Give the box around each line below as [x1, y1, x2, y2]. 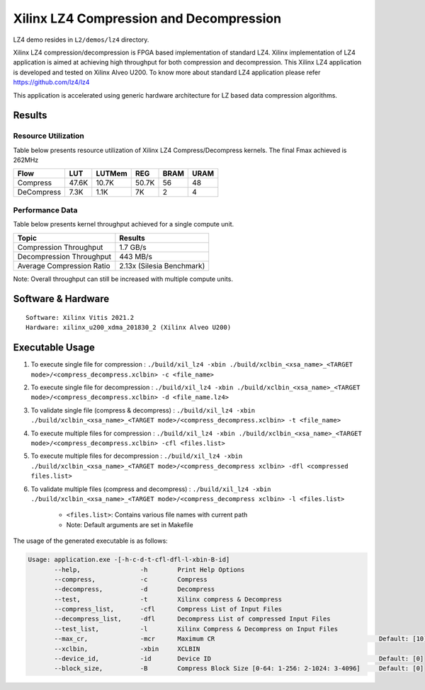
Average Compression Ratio [17, 260, 110, 270]
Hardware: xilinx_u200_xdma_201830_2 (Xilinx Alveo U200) [25, 323, 232, 332]
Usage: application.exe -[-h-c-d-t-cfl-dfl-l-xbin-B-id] [28, 556, 230, 564]
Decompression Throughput [17, 251, 111, 261]
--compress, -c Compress [54, 575, 208, 583]
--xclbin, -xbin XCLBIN [54, 645, 200, 652]
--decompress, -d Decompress [54, 585, 215, 594]
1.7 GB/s [119, 242, 147, 252]
